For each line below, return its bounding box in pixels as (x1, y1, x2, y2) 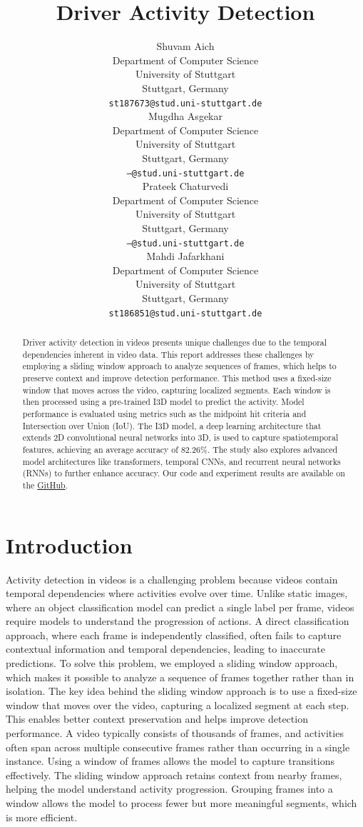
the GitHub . (22, 478, 68, 491)
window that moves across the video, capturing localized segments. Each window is (22, 384, 331, 396)
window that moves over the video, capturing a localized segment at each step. (6, 697, 349, 712)
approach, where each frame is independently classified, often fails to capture (6, 627, 342, 642)
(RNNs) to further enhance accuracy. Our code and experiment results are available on (22, 467, 345, 479)
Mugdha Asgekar (148, 109, 223, 124)
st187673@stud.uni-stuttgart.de (108, 98, 262, 109)
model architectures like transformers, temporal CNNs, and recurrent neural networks (22, 455, 341, 467)
